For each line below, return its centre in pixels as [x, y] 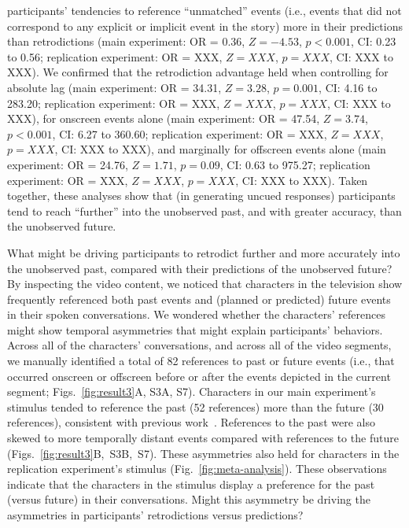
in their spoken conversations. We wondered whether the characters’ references [196, 314]
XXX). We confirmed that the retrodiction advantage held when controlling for [198, 72]
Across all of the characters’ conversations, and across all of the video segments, [199, 345]
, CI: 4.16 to [348, 87]
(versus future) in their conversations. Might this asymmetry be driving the [189, 499]
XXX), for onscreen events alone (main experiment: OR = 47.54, [164, 118]
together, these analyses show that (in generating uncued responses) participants [201, 196]
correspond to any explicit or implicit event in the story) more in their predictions [205, 26]
